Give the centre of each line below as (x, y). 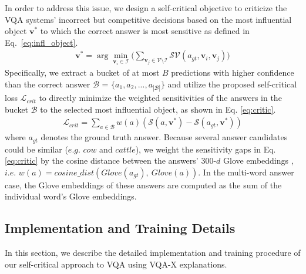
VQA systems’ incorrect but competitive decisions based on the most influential (148, 19)
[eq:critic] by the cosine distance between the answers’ (102, 160)
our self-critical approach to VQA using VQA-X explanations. (116, 264)
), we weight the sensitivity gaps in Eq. (206, 149)
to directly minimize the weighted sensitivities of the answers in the (160, 98)
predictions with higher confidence (233, 72)
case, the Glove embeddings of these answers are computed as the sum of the (143, 185)
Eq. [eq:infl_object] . (41, 42)
